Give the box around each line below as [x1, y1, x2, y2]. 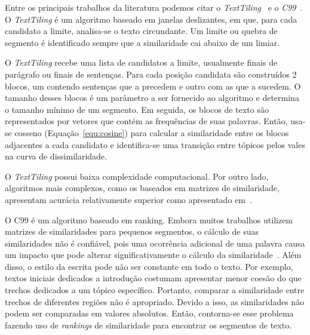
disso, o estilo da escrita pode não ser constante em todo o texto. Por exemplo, [5, 260, 293, 272]
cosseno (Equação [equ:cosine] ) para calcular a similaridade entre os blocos [14, 126, 289, 139]
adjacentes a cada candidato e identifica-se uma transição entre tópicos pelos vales [5, 138, 305, 150]
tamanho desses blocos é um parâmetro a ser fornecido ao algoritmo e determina [5, 91, 299, 104]
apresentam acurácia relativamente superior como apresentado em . [5, 193, 252, 205]
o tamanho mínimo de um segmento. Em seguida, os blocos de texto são [5, 103, 269, 115]
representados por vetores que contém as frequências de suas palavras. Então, [5, 115, 288, 127]
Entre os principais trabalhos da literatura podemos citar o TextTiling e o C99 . [5, 1, 303, 13]
